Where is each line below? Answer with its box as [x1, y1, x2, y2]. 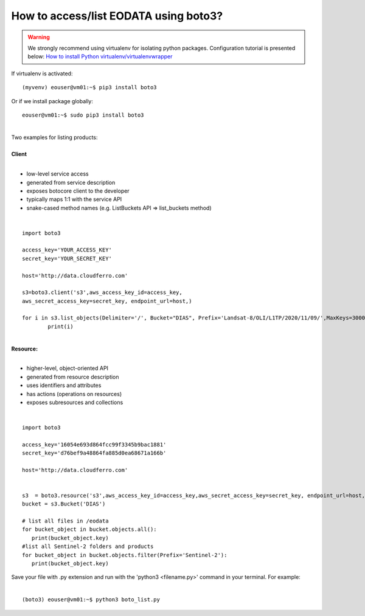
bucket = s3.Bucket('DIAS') [22, 501, 106, 507]
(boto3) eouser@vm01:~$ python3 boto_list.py [22, 596, 161, 603]
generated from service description [26, 179, 116, 186]
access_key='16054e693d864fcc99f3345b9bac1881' [22, 441, 167, 448]
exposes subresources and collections [26, 399, 123, 406]
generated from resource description [26, 373, 119, 380]
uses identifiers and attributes [26, 382, 102, 389]
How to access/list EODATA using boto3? [11, 9, 223, 22]
